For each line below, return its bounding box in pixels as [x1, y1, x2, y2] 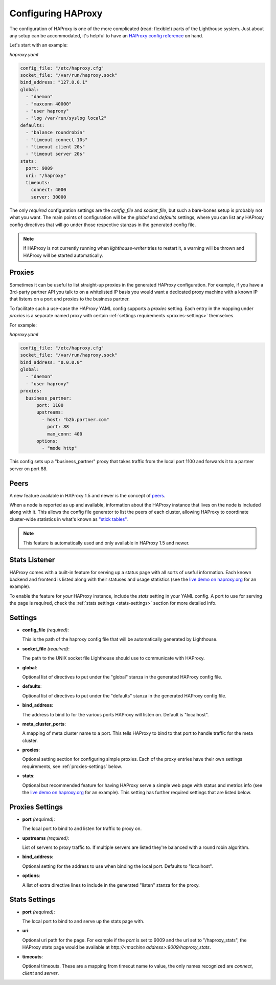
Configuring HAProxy [9, 8, 103, 19]
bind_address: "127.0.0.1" [20, 79, 88, 85]
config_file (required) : [22, 627, 69, 633]
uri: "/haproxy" [26, 172, 66, 179]
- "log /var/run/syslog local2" [26, 115, 107, 121]
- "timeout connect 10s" [26, 137, 88, 143]
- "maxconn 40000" [26, 101, 72, 107]
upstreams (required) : [22, 835, 70, 841]
